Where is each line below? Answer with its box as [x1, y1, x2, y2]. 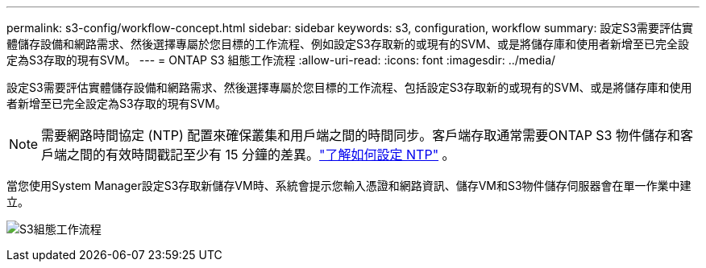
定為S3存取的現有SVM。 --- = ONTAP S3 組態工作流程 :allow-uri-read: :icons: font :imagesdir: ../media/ [6, 53, 556, 67]
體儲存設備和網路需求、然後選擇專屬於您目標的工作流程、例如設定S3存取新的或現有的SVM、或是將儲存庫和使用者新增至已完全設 [6, 37, 689, 51]
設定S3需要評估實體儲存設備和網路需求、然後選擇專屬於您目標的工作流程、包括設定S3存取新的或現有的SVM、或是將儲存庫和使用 [6, 80, 692, 94]
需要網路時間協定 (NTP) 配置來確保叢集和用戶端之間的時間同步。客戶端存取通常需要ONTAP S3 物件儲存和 [41, 127, 681, 143]
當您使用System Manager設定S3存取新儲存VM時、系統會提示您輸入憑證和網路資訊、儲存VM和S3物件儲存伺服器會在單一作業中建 [6, 179, 691, 192]
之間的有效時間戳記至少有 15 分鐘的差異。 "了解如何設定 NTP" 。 [67, 146, 455, 163]
